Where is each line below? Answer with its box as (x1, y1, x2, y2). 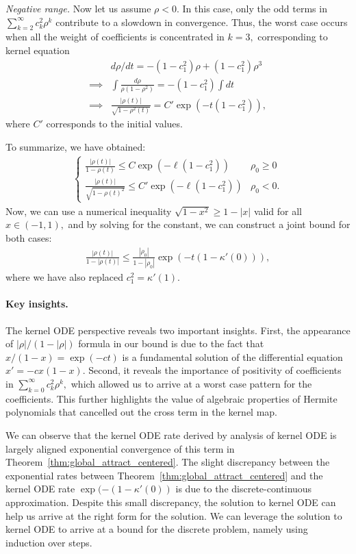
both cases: (5, 230, 52, 244)
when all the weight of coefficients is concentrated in (5, 29, 225, 44)
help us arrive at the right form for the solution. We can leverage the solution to (5, 508, 342, 522)
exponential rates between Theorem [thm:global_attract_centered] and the (5, 468, 323, 482)
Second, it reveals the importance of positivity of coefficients (88, 363, 342, 377)
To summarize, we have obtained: (5, 139, 146, 153)
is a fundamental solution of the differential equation (122, 349, 343, 364)
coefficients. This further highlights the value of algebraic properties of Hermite (5, 391, 338, 405)
